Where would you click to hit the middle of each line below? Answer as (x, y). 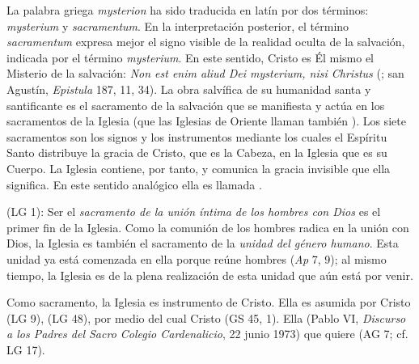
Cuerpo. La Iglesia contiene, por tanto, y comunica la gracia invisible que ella (199, 168)
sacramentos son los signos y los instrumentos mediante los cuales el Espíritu (197, 136)
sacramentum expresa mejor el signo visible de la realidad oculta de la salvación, (206, 42)
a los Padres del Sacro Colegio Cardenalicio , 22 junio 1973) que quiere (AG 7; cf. (207, 334)
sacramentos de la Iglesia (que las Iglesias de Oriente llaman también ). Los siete (206, 121)
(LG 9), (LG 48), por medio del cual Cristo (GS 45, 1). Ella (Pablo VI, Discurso (206, 317)
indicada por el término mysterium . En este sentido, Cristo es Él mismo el (190, 57)
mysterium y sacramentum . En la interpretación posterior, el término (178, 25)
